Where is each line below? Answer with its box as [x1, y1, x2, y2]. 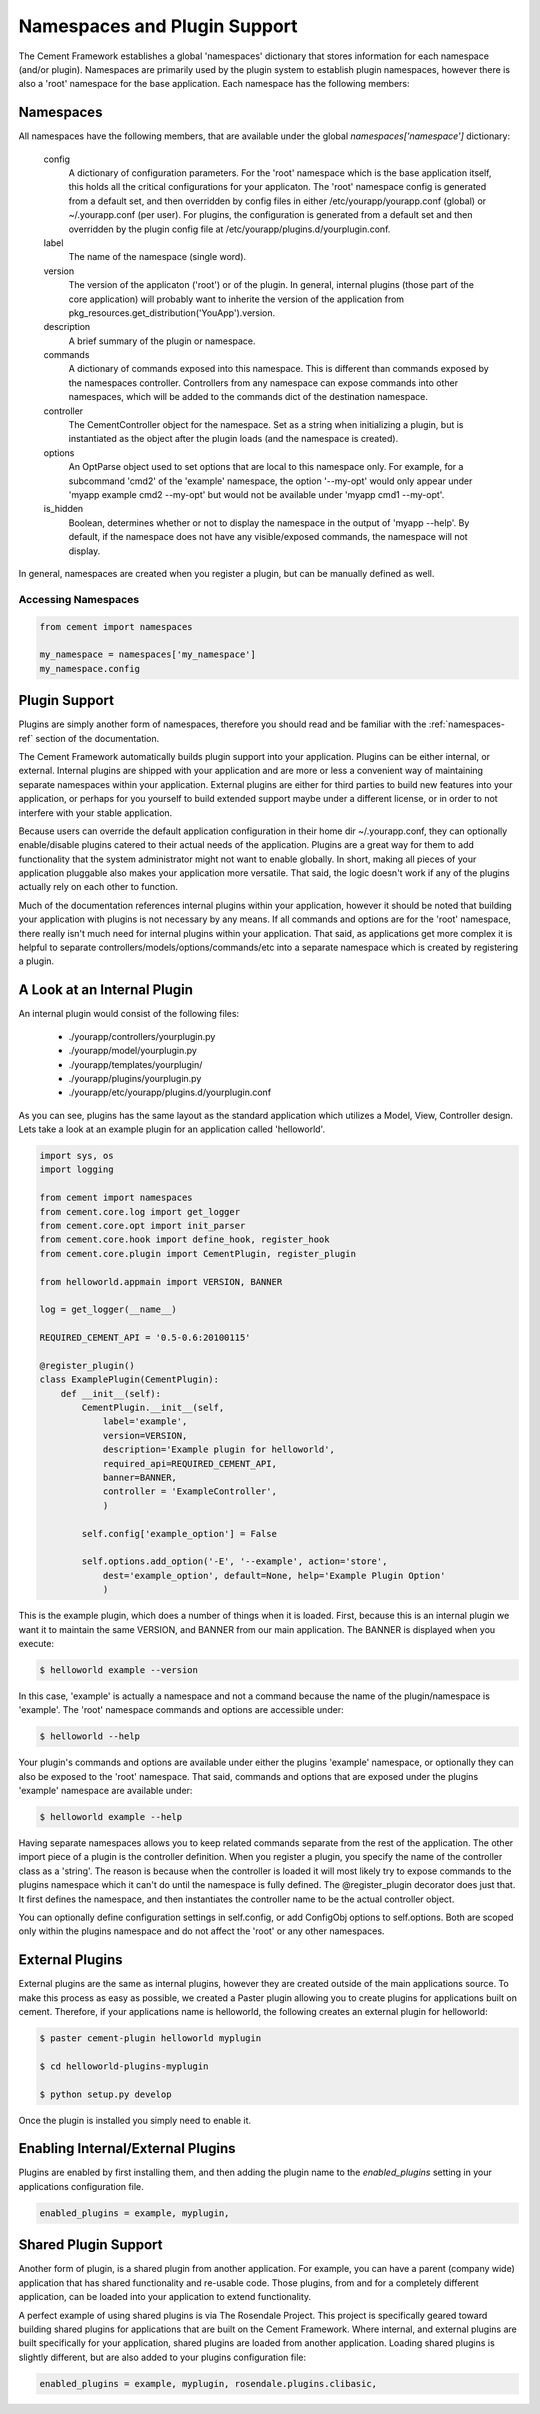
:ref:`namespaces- [428, 718, 505, 730]
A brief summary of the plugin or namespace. [68, 335, 256, 347]
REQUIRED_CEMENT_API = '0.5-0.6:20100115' [39, 1332, 251, 1344]
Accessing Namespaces [18, 592, 140, 606]
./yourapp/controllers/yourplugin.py [68, 1030, 216, 1042]
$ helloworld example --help [39, 1811, 183, 1823]
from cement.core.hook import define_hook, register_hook [39, 1234, 330, 1245]
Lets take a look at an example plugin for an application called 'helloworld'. [18, 1123, 325, 1135]
